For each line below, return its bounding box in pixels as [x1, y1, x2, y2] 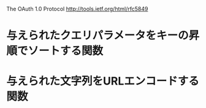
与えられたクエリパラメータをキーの [6, 29, 189, 42]
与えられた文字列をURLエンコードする [6, 74, 199, 88]
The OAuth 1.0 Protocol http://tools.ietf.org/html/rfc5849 [6, 6, 148, 12]
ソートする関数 [28, 44, 104, 58]
